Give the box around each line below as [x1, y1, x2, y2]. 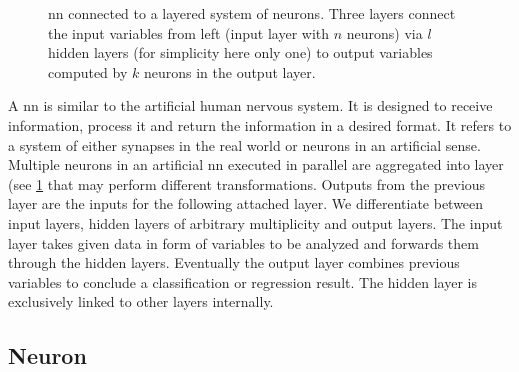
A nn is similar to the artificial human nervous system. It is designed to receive [8, 95, 493, 116]
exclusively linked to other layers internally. [8, 291, 274, 312]
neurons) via [346, 22, 423, 43]
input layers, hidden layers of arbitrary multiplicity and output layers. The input [8, 212, 503, 233]
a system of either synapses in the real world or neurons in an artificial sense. [8, 134, 481, 155]
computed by [48, 61, 128, 82]
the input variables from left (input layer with [48, 22, 330, 43]
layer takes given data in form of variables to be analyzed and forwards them [8, 232, 479, 253]
